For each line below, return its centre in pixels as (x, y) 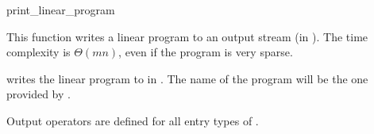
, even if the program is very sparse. (206, 52)
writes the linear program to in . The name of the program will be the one (187, 78)
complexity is (39, 52)
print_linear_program (61, 10)
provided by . (39, 94)
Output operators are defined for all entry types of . (133, 120)
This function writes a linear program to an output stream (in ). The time (187, 36)
